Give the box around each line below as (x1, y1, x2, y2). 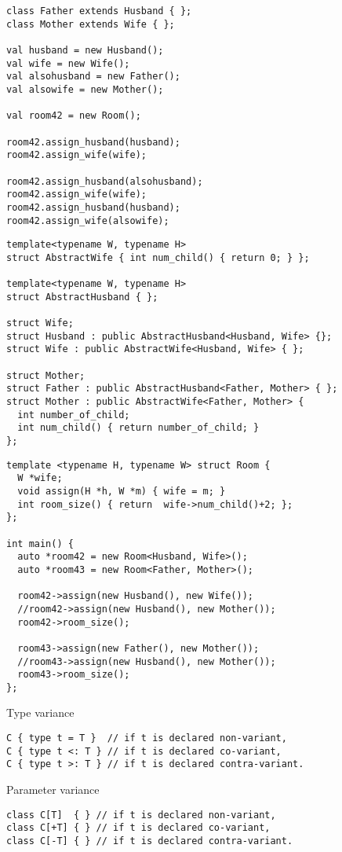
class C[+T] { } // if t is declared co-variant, (6, 822, 271, 834)
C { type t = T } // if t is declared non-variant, (6, 733, 287, 744)
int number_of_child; (17, 409, 130, 420)
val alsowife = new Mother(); (6, 83, 164, 95)
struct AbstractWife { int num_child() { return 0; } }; (6, 252, 310, 263)
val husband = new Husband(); (6, 44, 164, 56)
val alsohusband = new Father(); (6, 71, 180, 83)
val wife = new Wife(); (6, 57, 130, 69)
